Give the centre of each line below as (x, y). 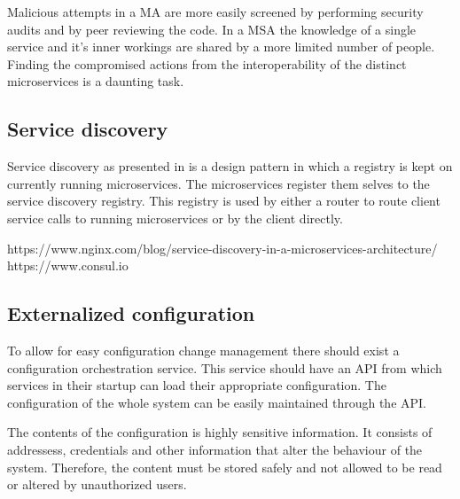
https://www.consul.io (68, 265)
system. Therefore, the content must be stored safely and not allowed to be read (225, 467)
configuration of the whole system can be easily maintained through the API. (217, 402)
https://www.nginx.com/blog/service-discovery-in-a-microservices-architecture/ (222, 248)
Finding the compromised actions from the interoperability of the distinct (207, 63)
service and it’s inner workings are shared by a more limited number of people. (221, 47)
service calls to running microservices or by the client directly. (175, 218)
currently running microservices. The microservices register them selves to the (218, 183)
